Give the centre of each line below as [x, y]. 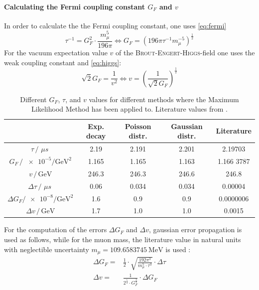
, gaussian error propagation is [195, 229]
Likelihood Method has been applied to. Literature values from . [129, 109]
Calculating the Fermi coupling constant [75, 6]
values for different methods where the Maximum [164, 99]
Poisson [138, 126]
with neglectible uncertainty [47, 249]
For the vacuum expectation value [56, 52]
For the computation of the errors [56, 229]
